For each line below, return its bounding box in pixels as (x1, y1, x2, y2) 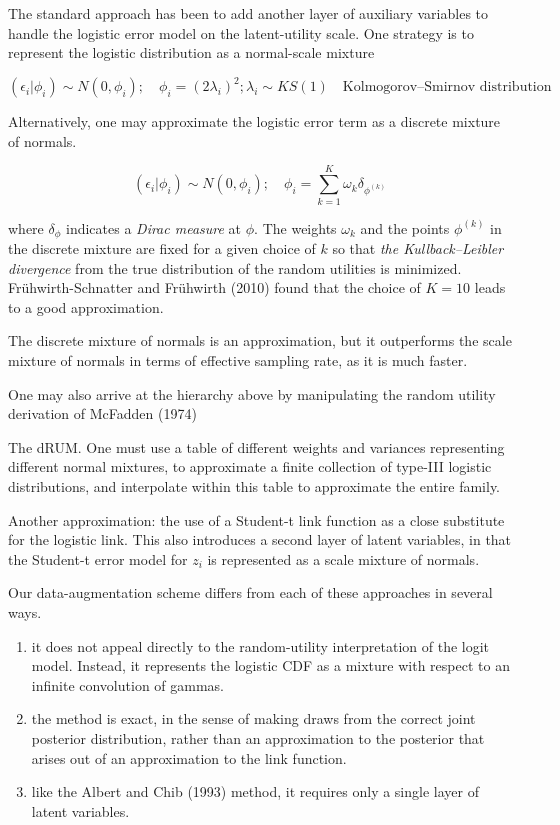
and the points (360, 217, 450, 238)
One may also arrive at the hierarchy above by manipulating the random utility (8, 383, 496, 404)
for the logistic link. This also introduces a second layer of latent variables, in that (8, 529, 512, 550)
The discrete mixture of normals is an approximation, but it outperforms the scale (8, 330, 512, 351)
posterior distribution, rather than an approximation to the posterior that (31, 727, 485, 748)
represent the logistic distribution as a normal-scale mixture (8, 42, 375, 63)
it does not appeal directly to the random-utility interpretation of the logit (31, 635, 490, 656)
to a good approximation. (8, 296, 164, 317)
